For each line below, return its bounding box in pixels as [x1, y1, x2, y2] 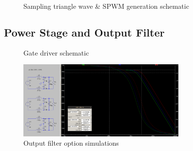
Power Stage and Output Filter [4, 24, 165, 39]
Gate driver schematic [23, 47, 89, 57]
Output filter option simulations [23, 138, 119, 148]
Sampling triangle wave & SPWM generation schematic [23, 1, 189, 11]
